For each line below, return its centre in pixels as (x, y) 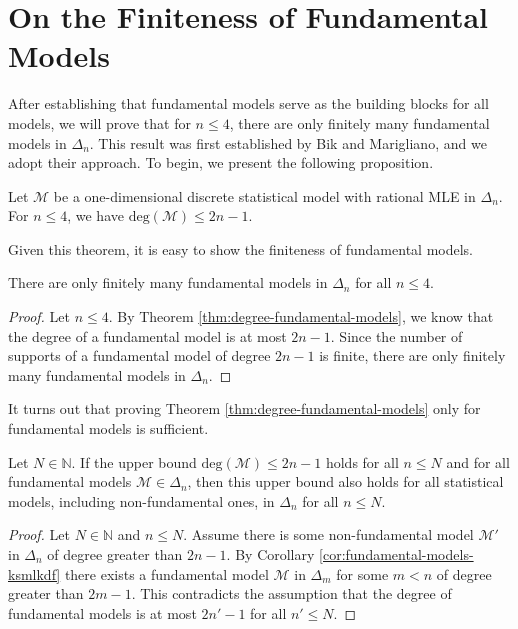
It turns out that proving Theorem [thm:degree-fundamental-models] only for (244, 408)
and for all (478, 461)
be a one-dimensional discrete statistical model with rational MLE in (264, 195)
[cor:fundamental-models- (396, 554)
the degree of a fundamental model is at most (147, 335)
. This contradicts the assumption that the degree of (291, 593)
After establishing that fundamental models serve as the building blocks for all (248, 103)
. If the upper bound (134, 461)
